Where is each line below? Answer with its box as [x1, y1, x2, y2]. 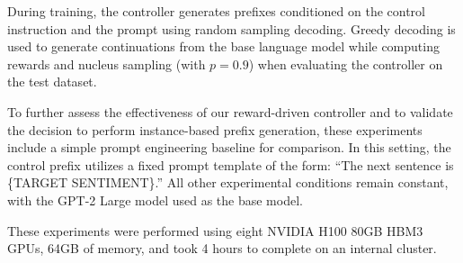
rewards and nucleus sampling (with [7, 54, 206, 73]
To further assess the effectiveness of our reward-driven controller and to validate [7, 102, 453, 121]
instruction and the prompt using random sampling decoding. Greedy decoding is [7, 19, 456, 38]
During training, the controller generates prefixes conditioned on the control [7, 2, 425, 20]
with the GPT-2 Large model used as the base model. [7, 190, 303, 209]
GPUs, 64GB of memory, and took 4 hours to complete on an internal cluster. [7, 239, 437, 258]
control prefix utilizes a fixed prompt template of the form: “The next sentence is [7, 155, 454, 174]
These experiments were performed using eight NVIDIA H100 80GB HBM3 [7, 221, 423, 240]
